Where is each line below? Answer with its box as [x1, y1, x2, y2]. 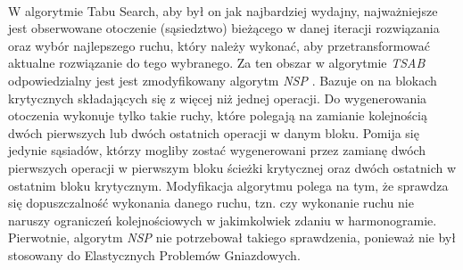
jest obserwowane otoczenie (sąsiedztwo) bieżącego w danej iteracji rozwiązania [8, 19, 440, 37]
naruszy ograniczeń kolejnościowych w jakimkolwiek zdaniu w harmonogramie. [8, 210, 437, 229]
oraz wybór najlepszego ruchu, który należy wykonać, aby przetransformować [8, 36, 430, 54]
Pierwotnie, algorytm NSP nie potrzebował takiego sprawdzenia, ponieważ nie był [8, 228, 456, 247]
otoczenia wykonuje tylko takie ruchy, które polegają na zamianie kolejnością [8, 106, 427, 125]
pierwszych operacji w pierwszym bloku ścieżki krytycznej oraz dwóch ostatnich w [8, 158, 457, 176]
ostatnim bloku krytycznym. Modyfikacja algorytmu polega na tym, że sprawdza [8, 176, 449, 194]
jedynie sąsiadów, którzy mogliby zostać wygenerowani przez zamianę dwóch [8, 141, 426, 160]
